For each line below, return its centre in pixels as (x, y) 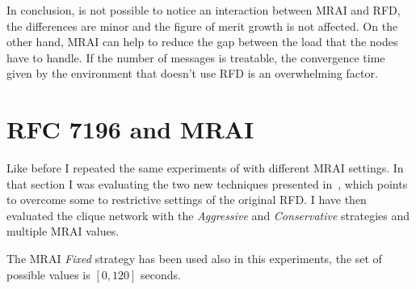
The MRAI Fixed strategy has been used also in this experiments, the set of (194, 259)
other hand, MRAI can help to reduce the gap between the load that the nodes (202, 42)
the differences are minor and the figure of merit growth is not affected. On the (202, 25)
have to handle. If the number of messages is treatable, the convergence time (196, 57)
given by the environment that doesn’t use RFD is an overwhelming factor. (192, 73)
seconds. (160, 274)
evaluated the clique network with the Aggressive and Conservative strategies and (208, 215)
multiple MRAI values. (63, 231)
